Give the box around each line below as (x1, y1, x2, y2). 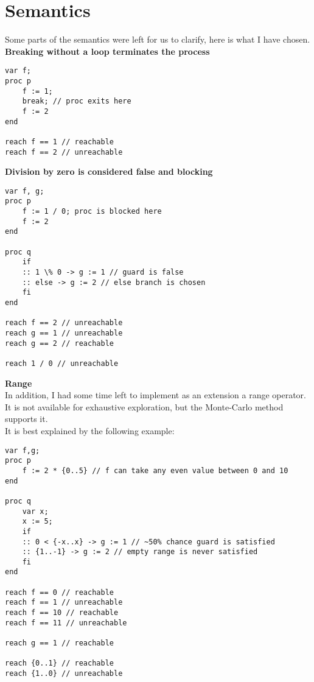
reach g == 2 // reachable (5, 339, 114, 348)
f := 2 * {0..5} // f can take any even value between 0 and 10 (22, 466, 288, 475)
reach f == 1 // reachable (5, 137, 114, 146)
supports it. (5, 412, 48, 425)
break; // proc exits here (22, 97, 131, 106)
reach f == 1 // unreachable (5, 598, 123, 607)
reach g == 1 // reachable (5, 639, 114, 648)
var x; (22, 507, 49, 516)
